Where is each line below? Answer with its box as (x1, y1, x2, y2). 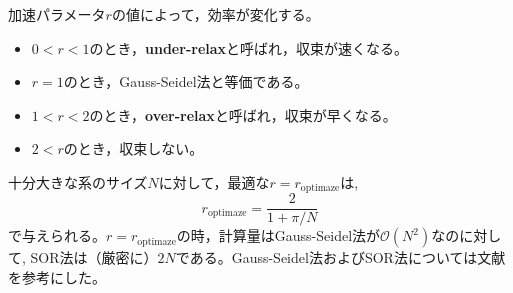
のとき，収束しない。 (63, 138, 204, 159)
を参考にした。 (8, 267, 106, 288)
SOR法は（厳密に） (30, 247, 158, 268)
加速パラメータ (8, 4, 106, 24)
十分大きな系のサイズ (8, 171, 148, 192)
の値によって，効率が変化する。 (111, 4, 320, 24)
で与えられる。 (8, 225, 106, 246)
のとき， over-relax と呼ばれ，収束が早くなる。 (89, 104, 397, 125)
